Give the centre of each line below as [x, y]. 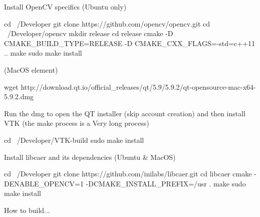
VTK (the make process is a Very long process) [77, 123]
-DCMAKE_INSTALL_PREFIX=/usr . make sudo [166, 183]
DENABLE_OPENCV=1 [44, 183]
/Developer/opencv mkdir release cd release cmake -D [90, 33]
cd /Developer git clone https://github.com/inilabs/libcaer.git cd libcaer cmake [128, 174]
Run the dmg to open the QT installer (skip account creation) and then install [125, 113]
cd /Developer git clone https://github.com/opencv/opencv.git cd [107, 23]
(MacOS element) [31, 69]
